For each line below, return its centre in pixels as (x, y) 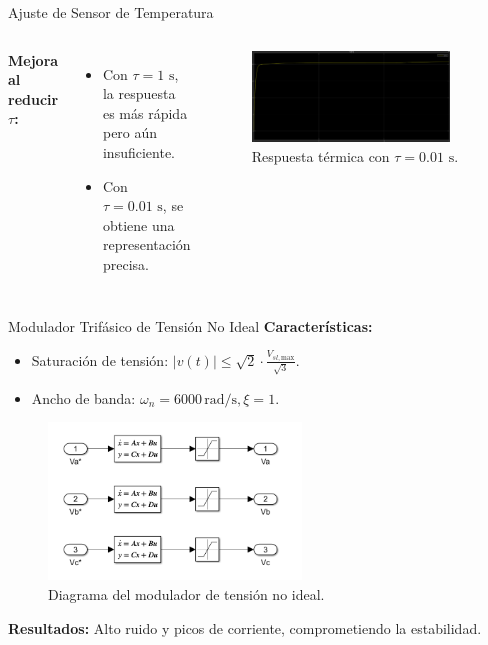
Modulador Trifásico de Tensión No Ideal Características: (190, 325)
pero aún (130, 132)
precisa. (125, 263)
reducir (33, 98)
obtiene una (138, 224)
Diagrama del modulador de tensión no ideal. (186, 593)
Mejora (33, 59)
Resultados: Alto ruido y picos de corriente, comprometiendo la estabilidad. (245, 627)
